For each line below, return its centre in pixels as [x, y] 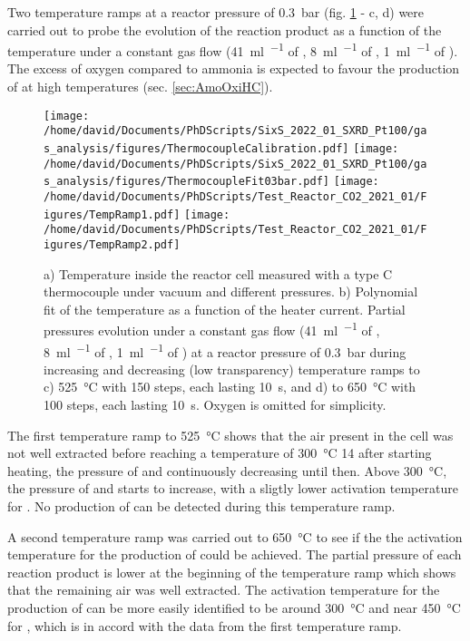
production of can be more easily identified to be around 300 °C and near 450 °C [234, 607]
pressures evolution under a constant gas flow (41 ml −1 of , [212, 329]
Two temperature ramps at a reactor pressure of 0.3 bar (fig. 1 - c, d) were [216, 12]
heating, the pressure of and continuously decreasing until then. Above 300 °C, [227, 470]
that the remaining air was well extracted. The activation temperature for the [224, 590]
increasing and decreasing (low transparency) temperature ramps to [232, 369]
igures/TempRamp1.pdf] [112, 214]
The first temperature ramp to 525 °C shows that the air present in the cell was [230, 435]
